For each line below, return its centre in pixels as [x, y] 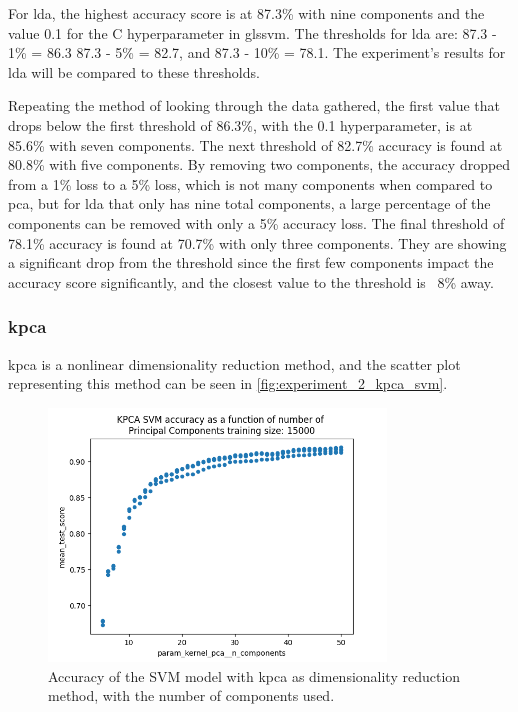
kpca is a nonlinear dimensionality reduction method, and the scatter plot [234, 363]
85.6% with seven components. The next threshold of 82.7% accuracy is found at [255, 144]
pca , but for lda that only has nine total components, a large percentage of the [249, 203]
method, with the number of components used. [191, 695]
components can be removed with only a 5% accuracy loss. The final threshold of [256, 222]
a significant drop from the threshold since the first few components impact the [251, 262]
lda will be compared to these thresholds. [134, 71]
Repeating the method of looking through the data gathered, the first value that [254, 105]
